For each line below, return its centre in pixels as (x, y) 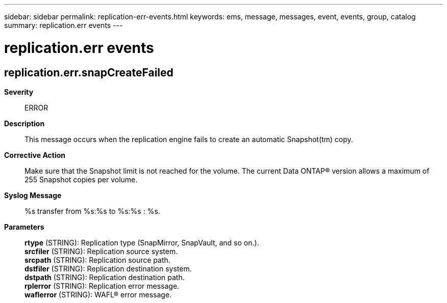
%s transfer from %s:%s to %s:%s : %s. (92, 211)
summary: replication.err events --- (64, 25)
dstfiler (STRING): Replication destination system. (108, 268)
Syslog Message (33, 195)
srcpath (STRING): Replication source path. (97, 260)
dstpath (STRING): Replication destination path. (105, 277)
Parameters (24, 227)
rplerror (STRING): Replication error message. (102, 286)
